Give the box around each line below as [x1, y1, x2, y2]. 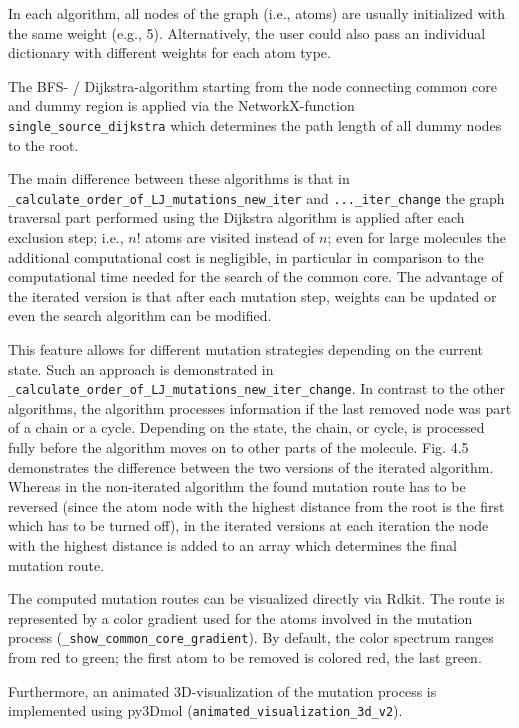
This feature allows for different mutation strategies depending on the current [8, 339, 483, 360]
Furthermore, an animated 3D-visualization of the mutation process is [8, 680, 437, 701]
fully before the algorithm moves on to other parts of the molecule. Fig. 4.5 [8, 437, 469, 458]
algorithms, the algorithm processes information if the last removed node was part [8, 397, 512, 418]
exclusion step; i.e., [8, 227, 124, 248]
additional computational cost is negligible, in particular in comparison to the [8, 246, 484, 267]
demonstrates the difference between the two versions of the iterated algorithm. [8, 456, 494, 477]
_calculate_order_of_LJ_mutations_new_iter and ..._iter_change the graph [8, 187, 505, 208]
